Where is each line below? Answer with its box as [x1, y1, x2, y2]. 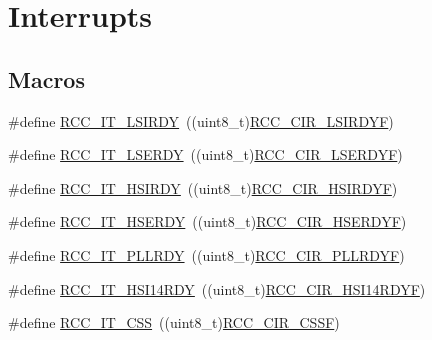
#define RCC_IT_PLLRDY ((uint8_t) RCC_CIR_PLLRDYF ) [8, 244, 405, 265]
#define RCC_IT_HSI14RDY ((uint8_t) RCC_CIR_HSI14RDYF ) [8, 278, 426, 299]
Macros [8, 63, 85, 94]
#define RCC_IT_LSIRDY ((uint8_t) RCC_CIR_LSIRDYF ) [8, 110, 394, 131]
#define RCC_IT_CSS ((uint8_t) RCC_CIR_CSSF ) [8, 312, 340, 333]
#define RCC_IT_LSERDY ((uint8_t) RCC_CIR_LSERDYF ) [8, 144, 403, 165]
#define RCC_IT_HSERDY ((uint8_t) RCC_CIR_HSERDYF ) [8, 211, 407, 232]
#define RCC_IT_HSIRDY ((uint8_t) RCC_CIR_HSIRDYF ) [8, 177, 398, 198]
